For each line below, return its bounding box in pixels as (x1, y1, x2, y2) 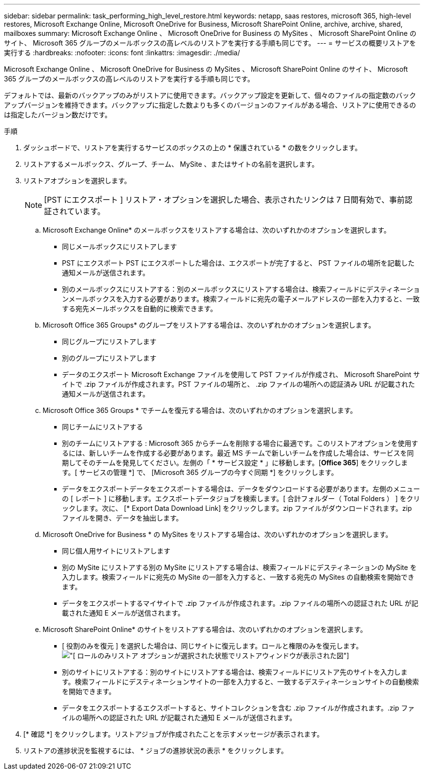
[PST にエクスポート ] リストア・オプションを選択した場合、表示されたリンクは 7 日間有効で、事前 (44, 195, 405, 205)
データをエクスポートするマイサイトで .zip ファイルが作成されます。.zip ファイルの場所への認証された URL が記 (62, 599, 419, 607)
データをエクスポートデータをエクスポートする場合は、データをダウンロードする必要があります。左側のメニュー (62, 485, 420, 493)
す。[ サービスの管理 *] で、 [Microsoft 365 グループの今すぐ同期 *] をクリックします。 (62, 468, 338, 476)
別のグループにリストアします (62, 354, 157, 362)
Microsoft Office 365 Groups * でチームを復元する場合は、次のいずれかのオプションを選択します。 (43, 406, 357, 414)
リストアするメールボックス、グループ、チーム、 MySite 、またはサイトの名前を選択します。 (23, 160, 318, 168)
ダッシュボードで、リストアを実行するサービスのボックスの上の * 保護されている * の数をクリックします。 (23, 143, 362, 152)
